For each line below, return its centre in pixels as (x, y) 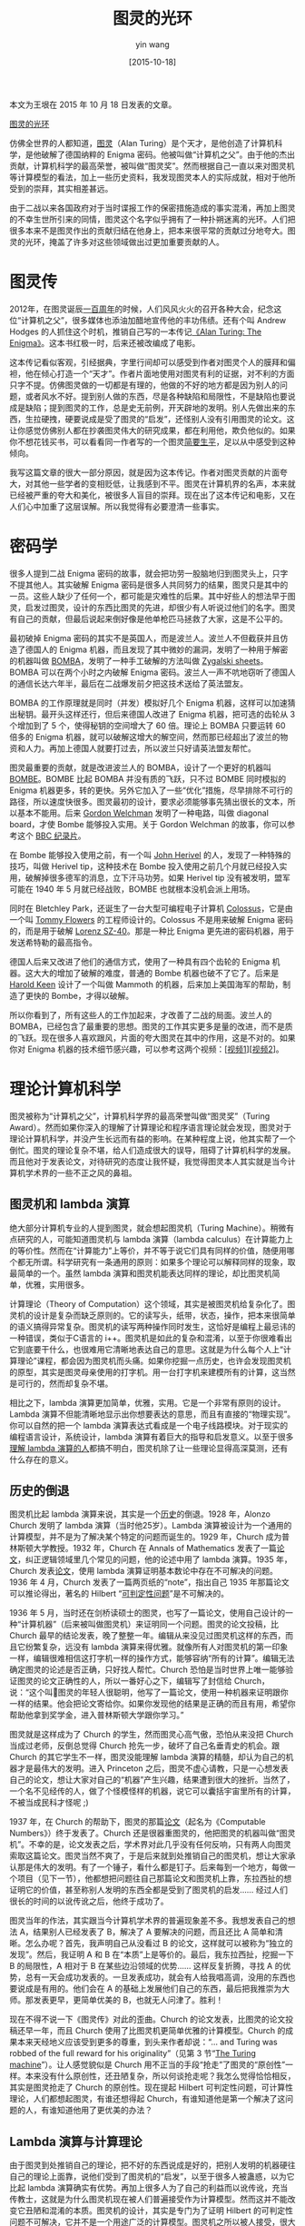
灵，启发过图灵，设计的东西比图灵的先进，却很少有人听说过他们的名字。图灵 (152, 607)
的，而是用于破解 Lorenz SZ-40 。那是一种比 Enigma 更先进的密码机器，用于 (152, 931)
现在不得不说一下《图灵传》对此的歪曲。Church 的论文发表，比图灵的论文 (148, 2019)
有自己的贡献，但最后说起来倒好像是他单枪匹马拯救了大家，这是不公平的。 (148, 618)
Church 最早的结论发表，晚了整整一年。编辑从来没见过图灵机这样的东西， (148, 1636)
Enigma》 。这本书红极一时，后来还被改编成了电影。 (105, 342)
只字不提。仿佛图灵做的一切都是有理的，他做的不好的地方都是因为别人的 (144, 385)
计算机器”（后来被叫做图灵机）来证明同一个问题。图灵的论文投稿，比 (150, 1624)
